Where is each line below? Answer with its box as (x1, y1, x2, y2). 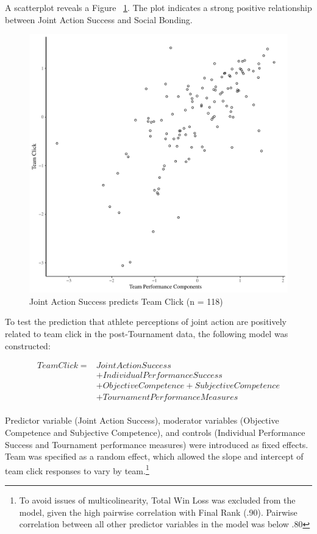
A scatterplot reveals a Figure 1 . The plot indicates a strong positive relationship (5, 1, 312, 13)
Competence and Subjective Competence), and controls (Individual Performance (5, 425, 305, 438)
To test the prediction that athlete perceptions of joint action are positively (5, 315, 287, 328)
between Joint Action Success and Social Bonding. (5, 13, 193, 26)
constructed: (5, 339, 51, 352)
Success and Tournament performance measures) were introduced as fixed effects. (5, 438, 308, 450)
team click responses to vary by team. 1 (5, 462, 149, 477)
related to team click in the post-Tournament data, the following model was (5, 327, 288, 340)
